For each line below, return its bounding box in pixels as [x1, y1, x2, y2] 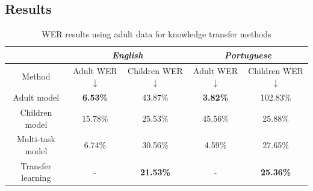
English [112, 48, 143, 61]
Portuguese [224, 48, 272, 61]
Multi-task [16, 133, 55, 145]
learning [21, 171, 51, 184]
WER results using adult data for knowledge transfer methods [42, 28, 271, 40]
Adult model [13, 91, 60, 104]
